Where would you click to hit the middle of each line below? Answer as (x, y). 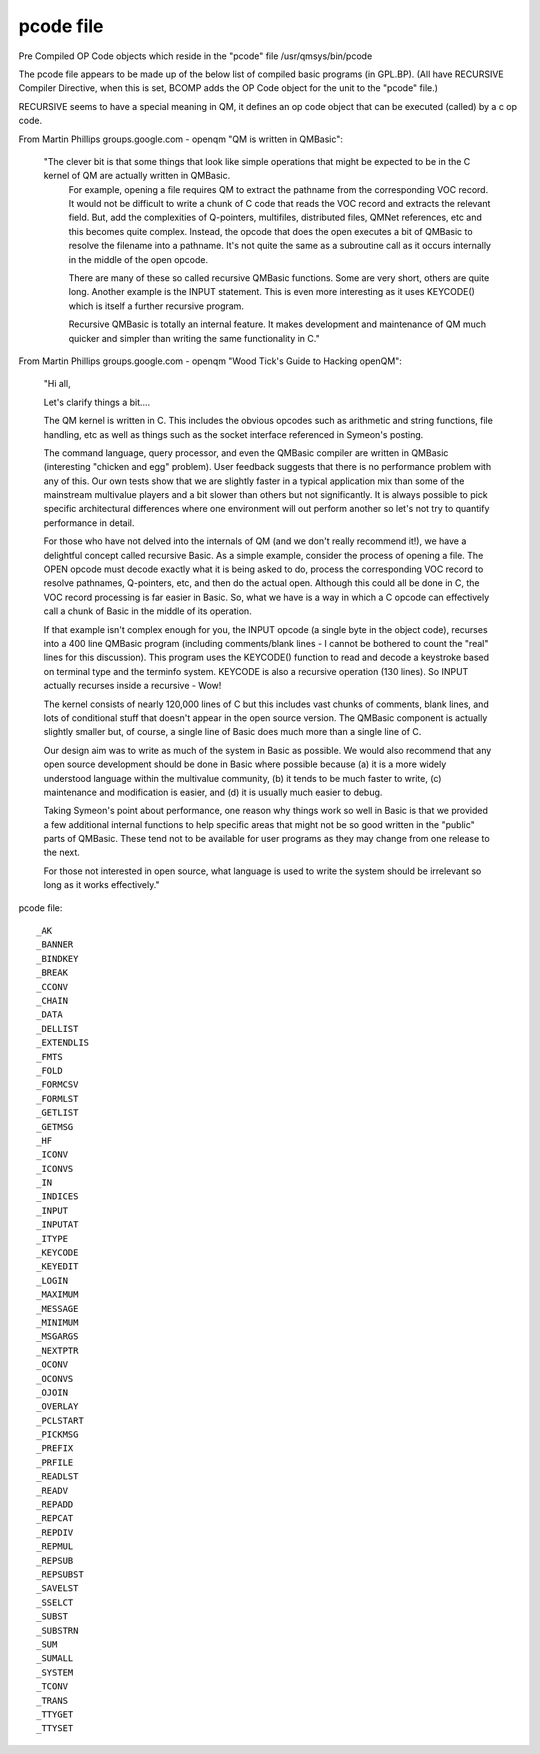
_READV (52, 1490)
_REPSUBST (60, 1574)
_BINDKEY (57, 958)
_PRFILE (55, 1462)
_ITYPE (52, 1238)
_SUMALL (55, 1658)
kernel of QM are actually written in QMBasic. (137, 176)
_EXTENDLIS (63, 1043)
